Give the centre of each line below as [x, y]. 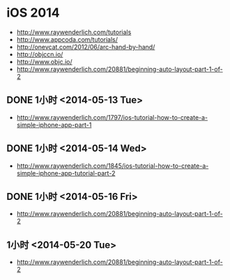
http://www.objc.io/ [44, 61]
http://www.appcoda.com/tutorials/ [67, 39]
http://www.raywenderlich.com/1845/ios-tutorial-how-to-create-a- [113, 166]
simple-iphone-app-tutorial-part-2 [66, 173]
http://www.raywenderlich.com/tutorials [74, 32]
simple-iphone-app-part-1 [54, 125]
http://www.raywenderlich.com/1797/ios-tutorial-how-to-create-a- [112, 117]
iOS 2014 [33, 13]
